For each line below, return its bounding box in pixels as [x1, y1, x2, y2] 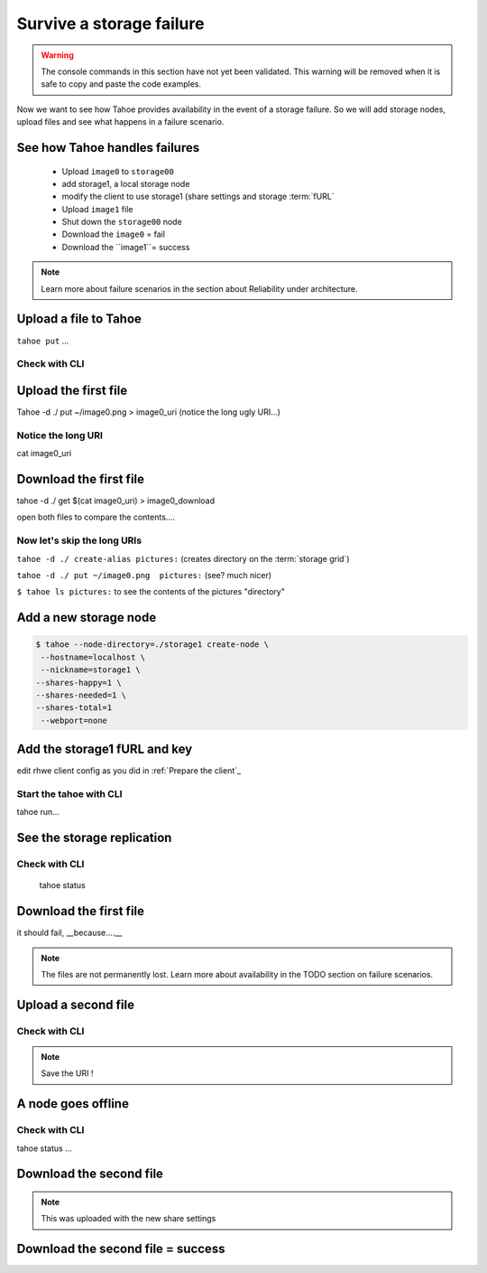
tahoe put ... [16, 335, 69, 346]
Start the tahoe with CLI [16, 787, 123, 800]
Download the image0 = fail [61, 229, 166, 239]
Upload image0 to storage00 [61, 165, 175, 176]
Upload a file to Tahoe [16, 312, 142, 327]
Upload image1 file [61, 203, 133, 214]
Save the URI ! [41, 1068, 94, 1079]
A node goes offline [16, 1096, 130, 1111]
